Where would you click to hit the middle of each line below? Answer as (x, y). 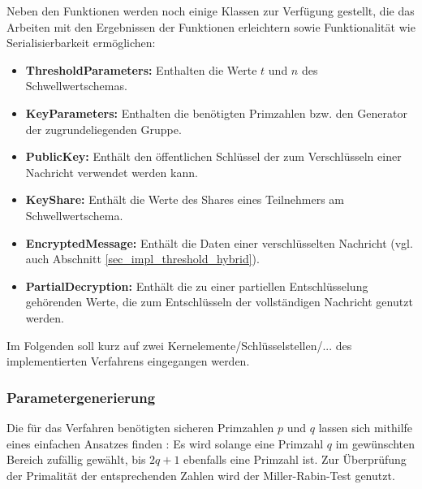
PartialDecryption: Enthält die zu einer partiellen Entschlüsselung (197, 286)
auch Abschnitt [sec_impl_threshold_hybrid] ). (142, 259)
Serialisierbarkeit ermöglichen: (81, 43)
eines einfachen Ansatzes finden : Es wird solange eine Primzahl (165, 443)
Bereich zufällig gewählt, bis (76, 459)
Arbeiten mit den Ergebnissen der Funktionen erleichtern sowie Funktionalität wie (211, 26)
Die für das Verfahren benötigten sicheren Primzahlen (140, 427)
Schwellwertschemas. (76, 86)
